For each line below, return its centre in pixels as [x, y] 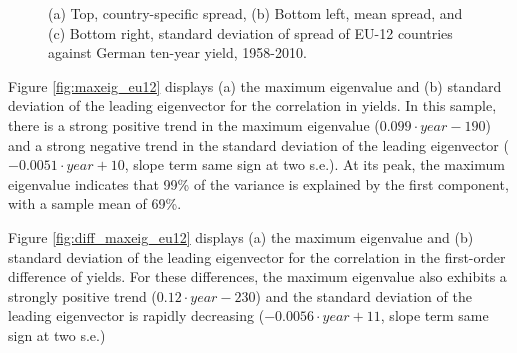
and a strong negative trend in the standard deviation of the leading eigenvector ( [258, 144]
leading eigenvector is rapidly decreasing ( [136, 315]
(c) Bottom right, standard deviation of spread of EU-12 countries [250, 32]
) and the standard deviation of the [363, 295]
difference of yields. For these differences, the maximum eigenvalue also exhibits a [257, 276]
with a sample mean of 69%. [95, 203]
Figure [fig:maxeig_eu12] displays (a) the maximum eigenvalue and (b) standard [255, 85]
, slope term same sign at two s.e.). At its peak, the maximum [314, 164]
